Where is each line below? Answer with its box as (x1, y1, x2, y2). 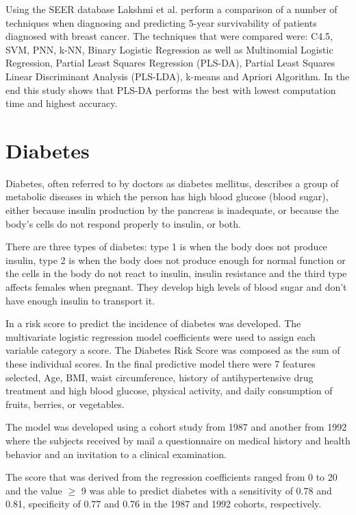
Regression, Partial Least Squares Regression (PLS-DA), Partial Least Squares (5, 56, 335, 70)
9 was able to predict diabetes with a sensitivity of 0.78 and (81, 483, 332, 497)
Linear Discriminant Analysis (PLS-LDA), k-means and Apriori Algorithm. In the (5, 69, 350, 83)
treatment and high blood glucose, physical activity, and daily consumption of (5, 383, 333, 398)
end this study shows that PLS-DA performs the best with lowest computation (5, 82, 336, 97)
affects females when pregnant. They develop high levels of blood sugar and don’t (5, 280, 347, 294)
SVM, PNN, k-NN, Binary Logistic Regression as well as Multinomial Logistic (5, 42, 333, 56)
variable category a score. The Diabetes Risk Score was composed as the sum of (5, 343, 340, 357)
